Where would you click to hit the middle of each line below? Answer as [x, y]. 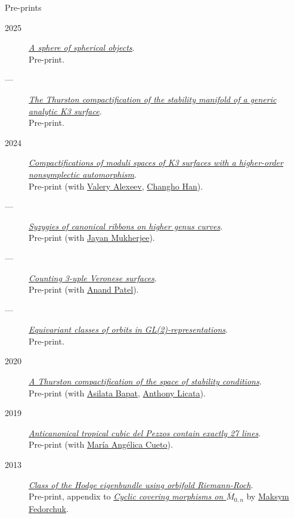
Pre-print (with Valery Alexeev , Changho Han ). [116, 186]
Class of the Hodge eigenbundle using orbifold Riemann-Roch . [141, 484]
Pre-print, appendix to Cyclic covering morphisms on [126, 496]
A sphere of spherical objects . [82, 47]
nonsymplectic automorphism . [83, 174]
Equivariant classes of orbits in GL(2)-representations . [128, 329]
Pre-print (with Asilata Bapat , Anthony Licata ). [117, 393]
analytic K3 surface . [65, 111]
